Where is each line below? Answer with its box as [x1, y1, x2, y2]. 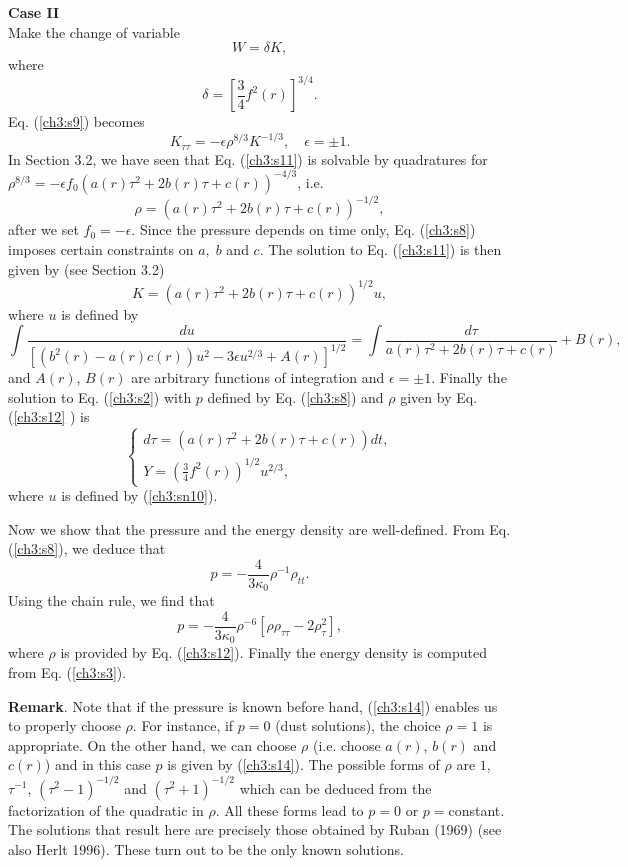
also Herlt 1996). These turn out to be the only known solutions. [8, 838, 404, 859]
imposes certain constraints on [8, 239, 194, 260]
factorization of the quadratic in [8, 799, 204, 820]
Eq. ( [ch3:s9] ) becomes [8, 111, 145, 132]
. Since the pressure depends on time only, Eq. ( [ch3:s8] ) [131, 219, 476, 240]
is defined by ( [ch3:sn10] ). [61, 485, 218, 506]
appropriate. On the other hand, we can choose [8, 734, 297, 755]
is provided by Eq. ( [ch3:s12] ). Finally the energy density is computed [60, 642, 488, 663]
